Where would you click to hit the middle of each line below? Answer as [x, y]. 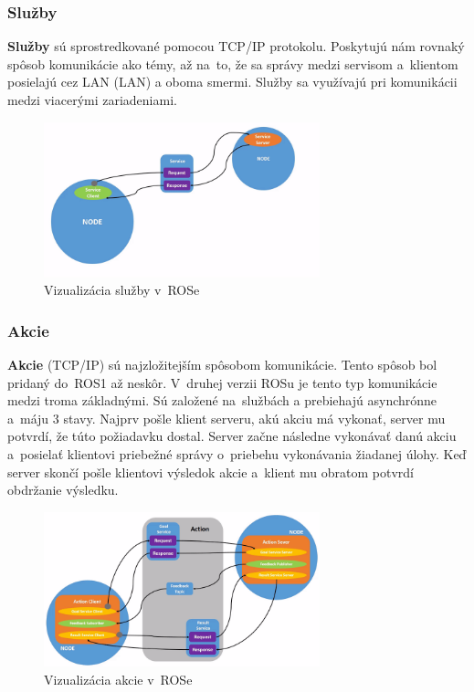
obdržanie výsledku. [63, 490]
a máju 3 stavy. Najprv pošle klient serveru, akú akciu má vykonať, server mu [226, 418]
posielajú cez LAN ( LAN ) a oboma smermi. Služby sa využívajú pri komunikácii [232, 82]
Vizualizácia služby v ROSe [122, 290]
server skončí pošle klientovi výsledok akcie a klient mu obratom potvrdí [211, 472]
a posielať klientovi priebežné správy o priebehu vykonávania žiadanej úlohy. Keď [237, 453]
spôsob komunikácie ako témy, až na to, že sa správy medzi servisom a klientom [233, 63]
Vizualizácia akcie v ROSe [118, 680]
